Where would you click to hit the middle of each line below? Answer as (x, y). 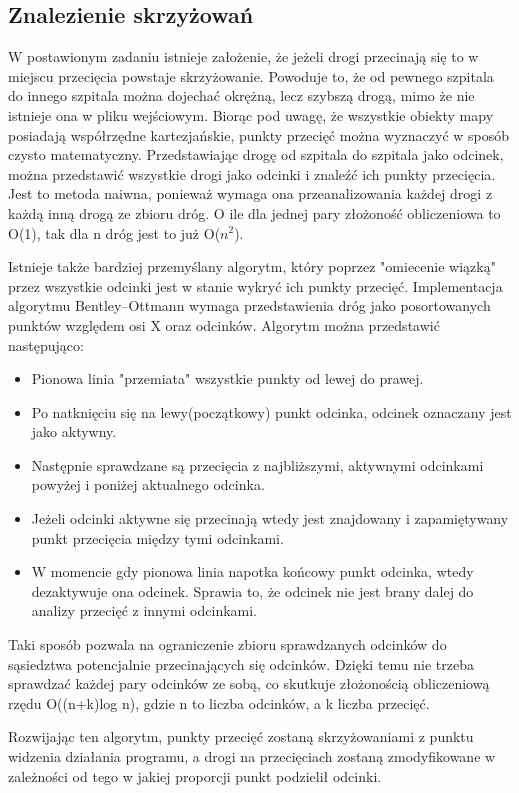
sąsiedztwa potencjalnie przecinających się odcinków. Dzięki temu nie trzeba (241, 663)
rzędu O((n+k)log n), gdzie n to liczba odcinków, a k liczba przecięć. (219, 702)
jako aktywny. (74, 431)
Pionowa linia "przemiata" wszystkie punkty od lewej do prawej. (227, 378)
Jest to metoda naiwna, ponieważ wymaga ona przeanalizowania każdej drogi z (250, 193)
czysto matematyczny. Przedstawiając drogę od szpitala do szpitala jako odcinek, (256, 154)
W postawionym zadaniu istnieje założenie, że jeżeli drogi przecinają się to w (243, 56)
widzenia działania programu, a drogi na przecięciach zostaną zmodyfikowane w (252, 756)
